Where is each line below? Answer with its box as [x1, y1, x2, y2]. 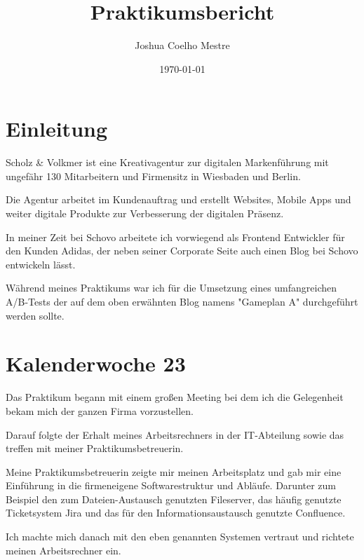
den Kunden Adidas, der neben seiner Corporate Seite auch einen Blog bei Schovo [6, 243, 358, 258]
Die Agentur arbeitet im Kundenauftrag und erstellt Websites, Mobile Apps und [6, 192, 351, 207]
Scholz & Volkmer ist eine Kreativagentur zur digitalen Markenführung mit [6, 155, 329, 170]
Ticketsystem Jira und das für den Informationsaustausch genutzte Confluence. [6, 505, 346, 520]
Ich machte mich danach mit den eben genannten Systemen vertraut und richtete [6, 529, 354, 544]
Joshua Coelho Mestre [135, 38, 230, 53]
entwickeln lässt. [6, 257, 76, 271]
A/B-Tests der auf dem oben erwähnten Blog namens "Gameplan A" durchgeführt [6, 294, 358, 308]
